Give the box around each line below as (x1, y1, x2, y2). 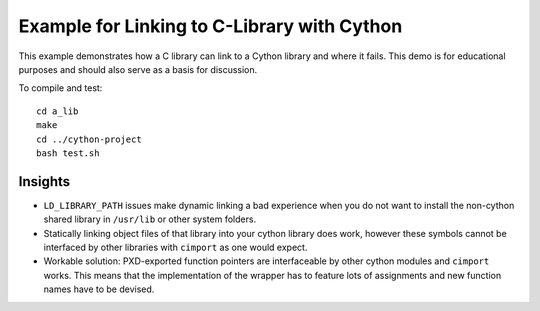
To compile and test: (18, 82, 103, 94)
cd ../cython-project (36, 133, 142, 145)
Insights (18, 173, 71, 190)
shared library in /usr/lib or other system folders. (43, 213, 257, 225)
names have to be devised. (43, 283, 155, 295)
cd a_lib (36, 105, 79, 117)
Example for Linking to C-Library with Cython (18, 15, 403, 37)
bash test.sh (36, 147, 100, 159)
